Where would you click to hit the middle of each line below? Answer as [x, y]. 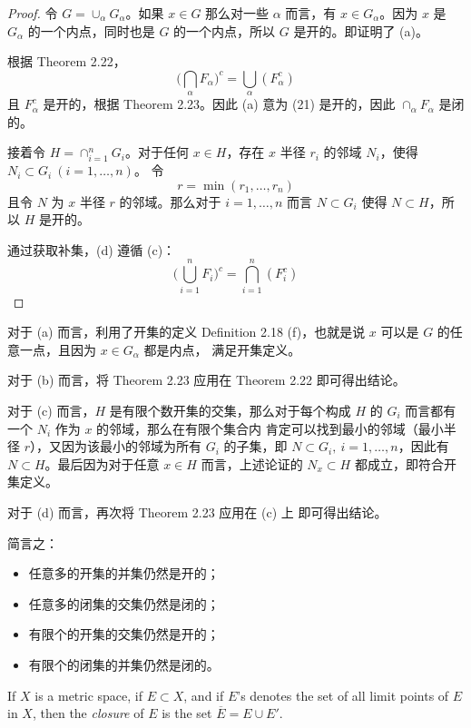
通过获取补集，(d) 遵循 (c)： [92, 249]
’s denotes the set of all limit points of [343, 695]
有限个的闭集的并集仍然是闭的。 [124, 664]
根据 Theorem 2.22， [67, 61]
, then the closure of [88, 713]
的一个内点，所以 [225, 30]
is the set [187, 713]
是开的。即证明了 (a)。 [361, 30]
